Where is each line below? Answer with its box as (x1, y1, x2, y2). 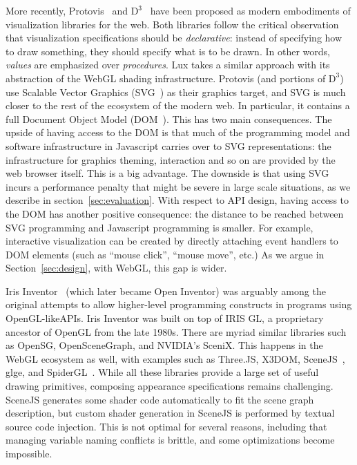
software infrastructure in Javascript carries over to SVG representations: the (6, 138, 331, 153)
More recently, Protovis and (6, 3, 128, 17)
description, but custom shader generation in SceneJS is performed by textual (6, 406, 335, 420)
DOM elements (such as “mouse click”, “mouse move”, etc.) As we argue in (6, 247, 325, 261)
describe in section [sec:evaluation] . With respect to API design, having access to (6, 193, 349, 207)
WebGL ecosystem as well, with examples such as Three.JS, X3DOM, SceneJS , (6, 351, 345, 366)
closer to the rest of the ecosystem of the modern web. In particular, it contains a (6, 98, 350, 113)
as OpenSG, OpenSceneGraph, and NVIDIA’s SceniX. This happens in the (6, 338, 323, 352)
